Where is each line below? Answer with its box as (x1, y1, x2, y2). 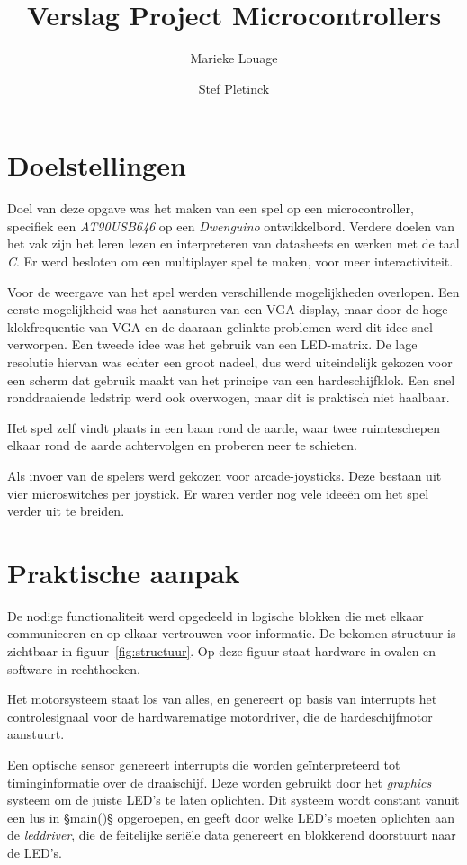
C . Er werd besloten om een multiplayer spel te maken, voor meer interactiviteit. (7, 252, 454, 271)
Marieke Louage (190, 49, 278, 68)
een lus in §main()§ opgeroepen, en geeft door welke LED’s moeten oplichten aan (7, 807, 454, 826)
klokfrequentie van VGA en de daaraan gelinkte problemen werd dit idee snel (7, 317, 433, 336)
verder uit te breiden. (7, 501, 125, 520)
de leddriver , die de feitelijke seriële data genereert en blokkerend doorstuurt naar (7, 825, 456, 844)
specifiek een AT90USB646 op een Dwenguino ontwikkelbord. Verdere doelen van (7, 216, 455, 235)
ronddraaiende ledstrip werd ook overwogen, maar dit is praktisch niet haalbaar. (7, 388, 450, 407)
